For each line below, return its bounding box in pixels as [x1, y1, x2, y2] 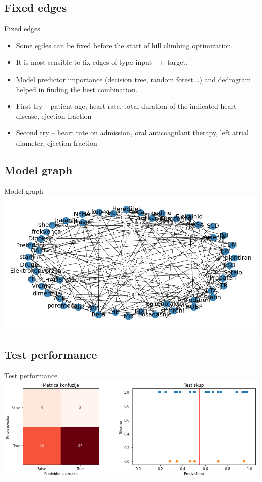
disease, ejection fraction [16, 110, 92, 121]
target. [167, 57, 188, 67]
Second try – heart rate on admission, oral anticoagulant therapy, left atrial [16, 127, 249, 138]
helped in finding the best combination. [16, 84, 138, 94]
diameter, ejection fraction [16, 137, 97, 148]
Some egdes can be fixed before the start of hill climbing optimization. [16, 40, 233, 50]
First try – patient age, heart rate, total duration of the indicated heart [16, 101, 237, 111]
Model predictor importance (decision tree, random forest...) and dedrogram [16, 74, 251, 84]
